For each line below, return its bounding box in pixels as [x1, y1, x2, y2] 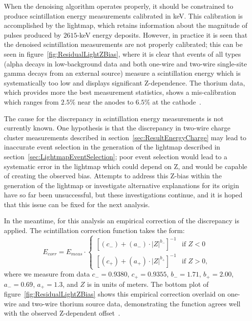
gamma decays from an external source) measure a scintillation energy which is [4, 68, 241, 78]
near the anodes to [78, 96, 134, 107]
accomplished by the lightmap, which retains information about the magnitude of [4, 20, 248, 30]
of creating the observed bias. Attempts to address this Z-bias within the [4, 171, 222, 181]
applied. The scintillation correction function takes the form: [4, 225, 185, 235]
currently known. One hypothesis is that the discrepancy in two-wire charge [4, 123, 231, 133]
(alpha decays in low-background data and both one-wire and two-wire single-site [4, 58, 247, 68]
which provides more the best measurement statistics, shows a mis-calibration [4, 87, 236, 97]
